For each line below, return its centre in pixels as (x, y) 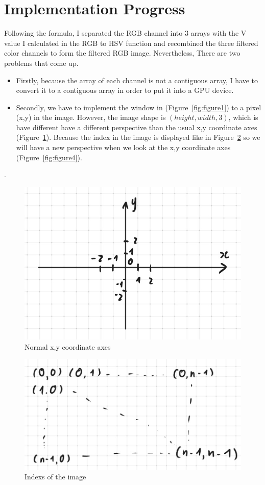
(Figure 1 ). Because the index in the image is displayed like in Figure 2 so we (138, 137)
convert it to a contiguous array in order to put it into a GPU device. (125, 90)
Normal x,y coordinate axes (68, 346)
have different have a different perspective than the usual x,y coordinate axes (137, 127)
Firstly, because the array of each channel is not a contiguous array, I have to (137, 80)
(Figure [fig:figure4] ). (49, 157)
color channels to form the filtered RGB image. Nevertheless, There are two (122, 53)
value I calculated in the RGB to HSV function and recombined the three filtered (131, 43)
